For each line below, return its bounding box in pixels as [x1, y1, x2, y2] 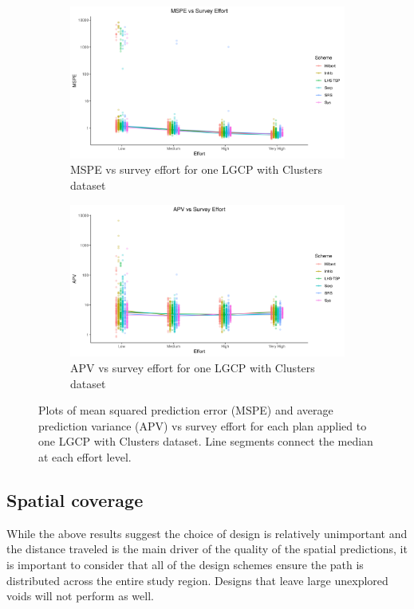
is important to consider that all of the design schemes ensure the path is [6, 556, 364, 572]
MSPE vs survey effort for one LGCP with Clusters [70, 161, 322, 178]
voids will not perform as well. [6, 587, 154, 604]
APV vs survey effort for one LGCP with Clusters [70, 360, 315, 375]
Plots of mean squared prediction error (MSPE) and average [38, 402, 333, 418]
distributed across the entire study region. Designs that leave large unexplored [6, 572, 388, 588]
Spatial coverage [6, 487, 144, 512]
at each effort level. [38, 448, 132, 465]
